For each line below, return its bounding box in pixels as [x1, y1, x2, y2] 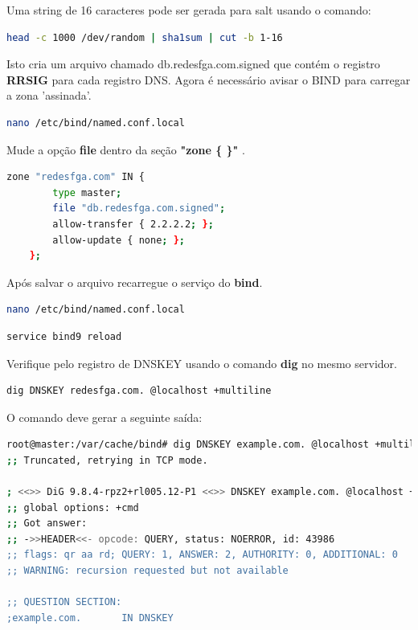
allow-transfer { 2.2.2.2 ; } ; [52, 218, 214, 230]
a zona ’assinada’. [6, 87, 92, 104]
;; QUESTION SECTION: [6, 596, 122, 608]
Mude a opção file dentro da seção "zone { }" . [6, 141, 245, 157]
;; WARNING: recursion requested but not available [6, 565, 289, 577]
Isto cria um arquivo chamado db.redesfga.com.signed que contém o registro [6, 55, 380, 72]
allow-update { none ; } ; [52, 234, 185, 246]
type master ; [52, 186, 122, 198]
